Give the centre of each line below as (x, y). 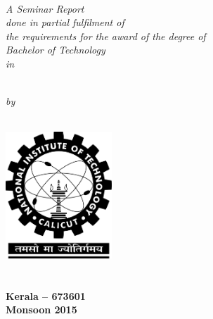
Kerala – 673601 (46, 295)
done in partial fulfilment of (65, 22)
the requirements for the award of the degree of (106, 36)
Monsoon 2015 (41, 309)
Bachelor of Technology (56, 50)
